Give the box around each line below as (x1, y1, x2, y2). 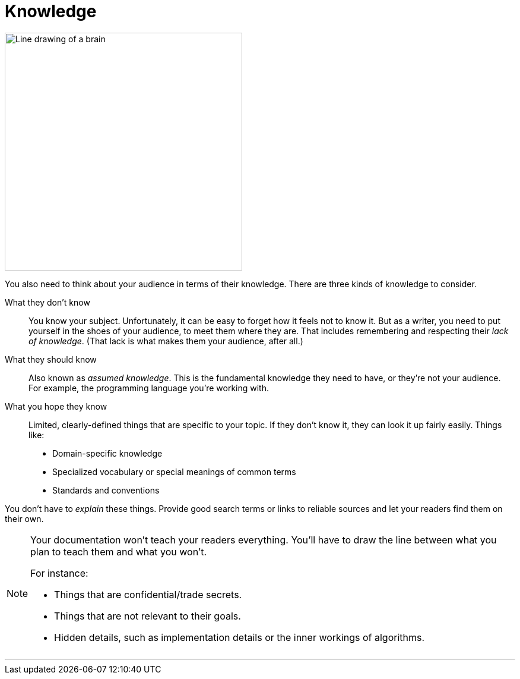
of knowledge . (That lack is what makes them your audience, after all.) (28, 335, 303, 346)
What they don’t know (5, 297, 90, 307)
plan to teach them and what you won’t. (30, 545, 207, 558)
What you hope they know (5, 401, 107, 411)
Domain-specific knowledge (52, 448, 163, 458)
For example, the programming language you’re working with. (28, 382, 269, 393)
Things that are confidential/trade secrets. (54, 588, 242, 601)
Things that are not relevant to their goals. (54, 609, 241, 622)
